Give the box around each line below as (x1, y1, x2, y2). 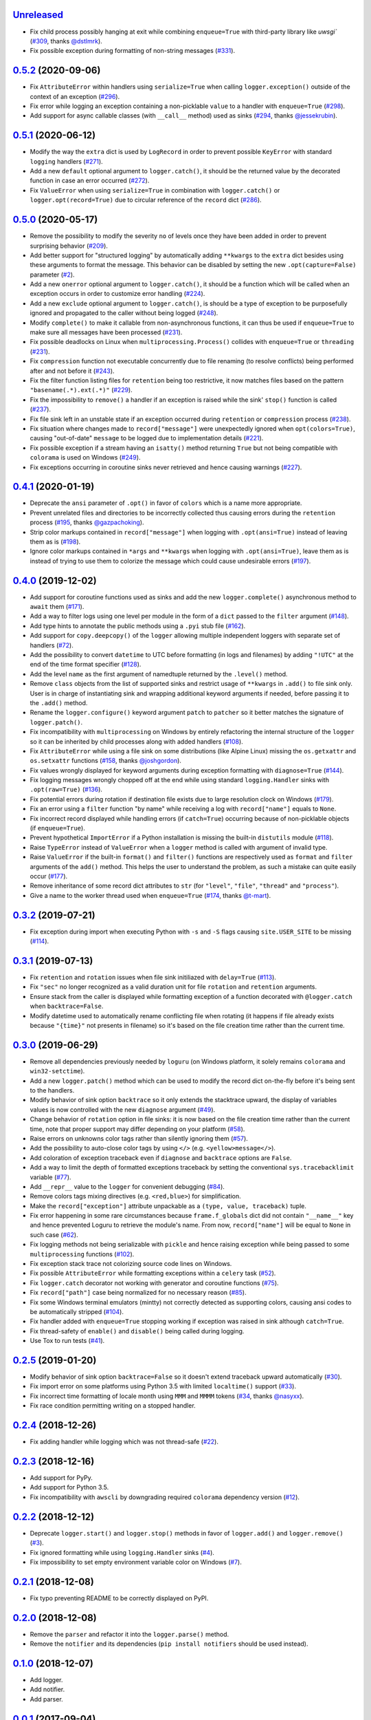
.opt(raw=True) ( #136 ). (30, 785, 103, 794)
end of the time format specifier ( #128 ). (30, 660, 142, 669)
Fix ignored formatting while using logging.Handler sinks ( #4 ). (30, 1548, 214, 1556)
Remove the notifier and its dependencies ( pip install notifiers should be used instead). (30, 1640, 308, 1648)
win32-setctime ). (30, 1067, 85, 1075)
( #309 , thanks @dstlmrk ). (30, 36, 102, 45)
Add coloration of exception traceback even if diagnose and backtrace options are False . (30, 1153, 292, 1162)
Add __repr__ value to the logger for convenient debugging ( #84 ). (30, 1182, 225, 1190)
